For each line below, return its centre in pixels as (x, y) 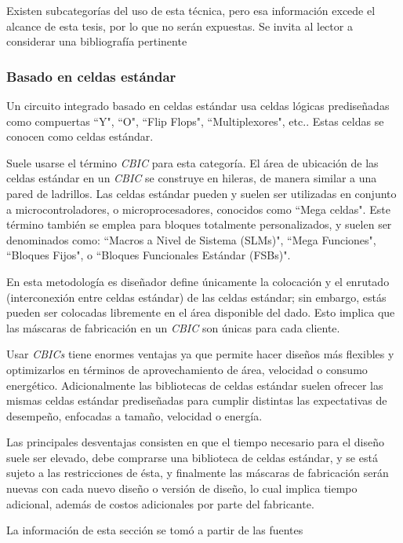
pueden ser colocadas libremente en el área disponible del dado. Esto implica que (201, 312)
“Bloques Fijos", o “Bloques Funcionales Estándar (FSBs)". (149, 255)
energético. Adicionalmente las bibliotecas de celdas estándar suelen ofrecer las (195, 385)
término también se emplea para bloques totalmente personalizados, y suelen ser (199, 224)
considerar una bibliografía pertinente (97, 41)
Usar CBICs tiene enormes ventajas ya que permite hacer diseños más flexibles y (200, 354)
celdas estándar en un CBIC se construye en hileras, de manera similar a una (192, 178)
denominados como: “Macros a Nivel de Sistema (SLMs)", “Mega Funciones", (191, 239)
